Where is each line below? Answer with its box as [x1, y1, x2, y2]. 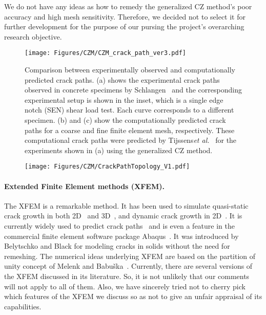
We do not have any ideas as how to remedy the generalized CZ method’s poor [4, 1, 252, 11]
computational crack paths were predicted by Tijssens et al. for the [25, 135, 237, 145]
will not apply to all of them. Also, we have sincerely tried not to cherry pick [4, 281, 245, 291]
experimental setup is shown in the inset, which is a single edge [25, 94, 223, 105]
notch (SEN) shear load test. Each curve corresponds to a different [25, 104, 234, 115]
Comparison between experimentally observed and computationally [25, 64, 235, 75]
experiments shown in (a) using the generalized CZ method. [25, 144, 213, 155]
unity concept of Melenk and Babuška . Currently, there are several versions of [4, 261, 253, 271]
